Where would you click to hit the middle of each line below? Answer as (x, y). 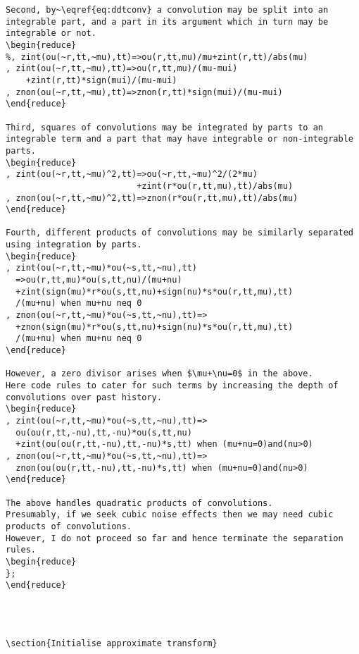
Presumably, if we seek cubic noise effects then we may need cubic (170, 515)
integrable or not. (51, 33)
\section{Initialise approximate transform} (112, 644)
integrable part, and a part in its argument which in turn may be (167, 21)
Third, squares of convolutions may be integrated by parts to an (165, 127)
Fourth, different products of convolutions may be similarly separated (179, 233)
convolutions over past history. (84, 397)
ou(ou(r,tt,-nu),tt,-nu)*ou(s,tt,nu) (104, 432)
